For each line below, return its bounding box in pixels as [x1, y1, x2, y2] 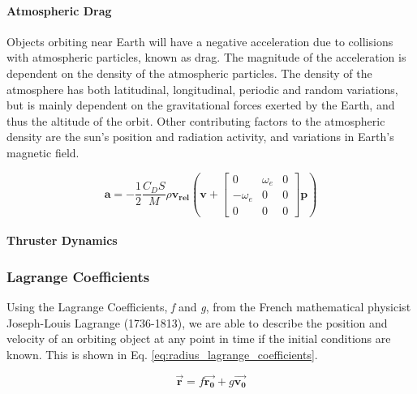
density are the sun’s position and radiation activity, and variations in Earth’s [6, 128, 394, 145]
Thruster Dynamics [6, 232, 118, 249]
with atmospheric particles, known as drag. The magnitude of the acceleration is [6, 49, 406, 66]
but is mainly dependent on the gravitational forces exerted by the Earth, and [6, 96, 395, 113]
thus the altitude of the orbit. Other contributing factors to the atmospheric [6, 112, 385, 129]
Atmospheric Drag [6, 2, 112, 19]
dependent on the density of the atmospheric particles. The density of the [6, 64, 372, 81]
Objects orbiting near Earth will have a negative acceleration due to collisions [6, 32, 393, 49]
